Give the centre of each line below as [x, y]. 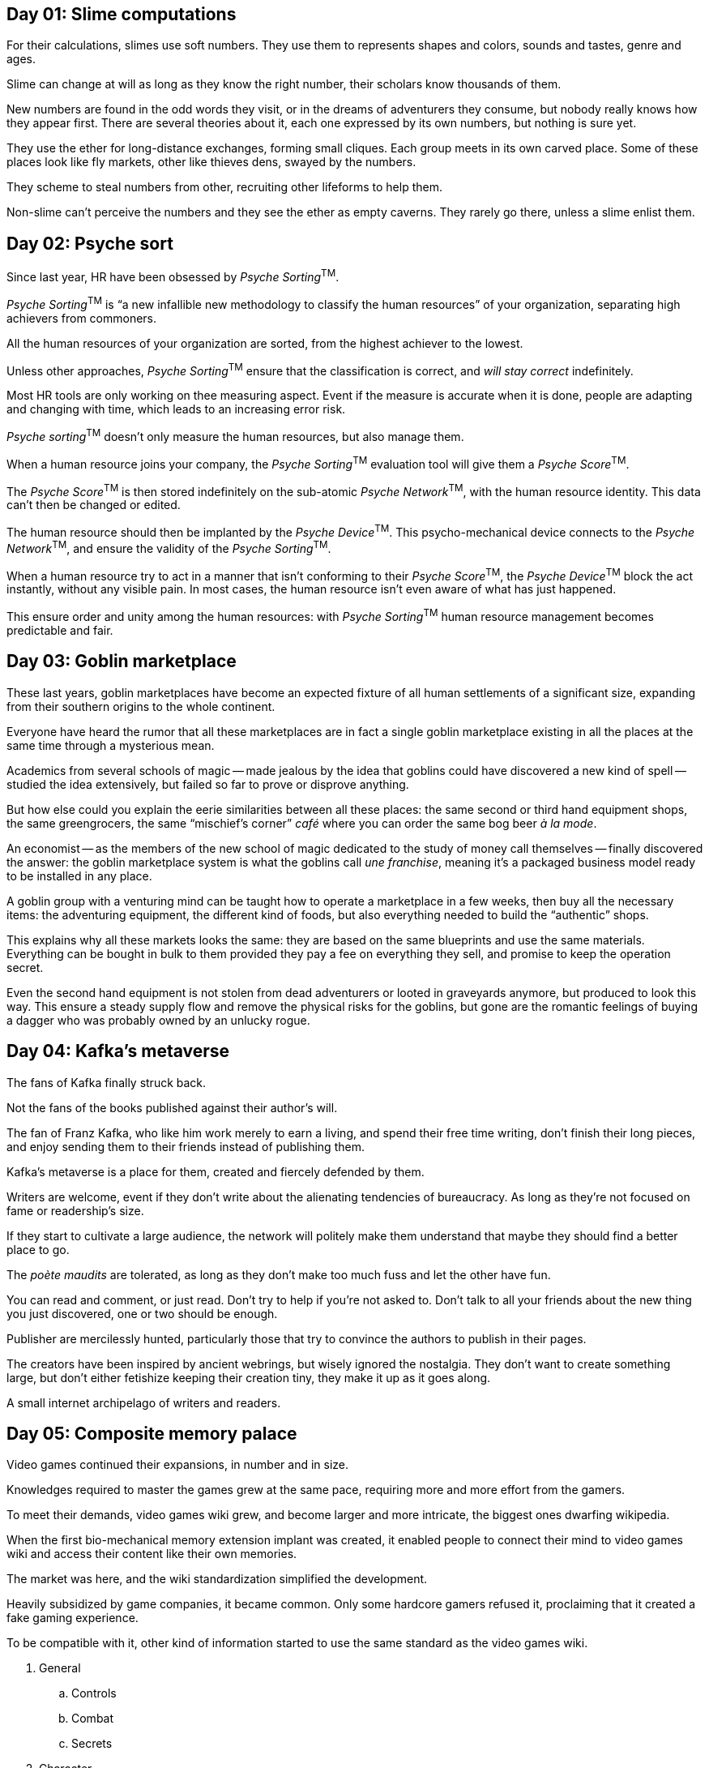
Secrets [92, 1744]
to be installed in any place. [79, 875]
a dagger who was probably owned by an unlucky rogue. [158, 1020]
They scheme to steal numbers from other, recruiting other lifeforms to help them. [224, 187]
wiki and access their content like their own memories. [152, 1554]
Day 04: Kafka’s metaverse [118, 1051]
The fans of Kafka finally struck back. [107, 1082]
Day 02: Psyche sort [90, 243]
